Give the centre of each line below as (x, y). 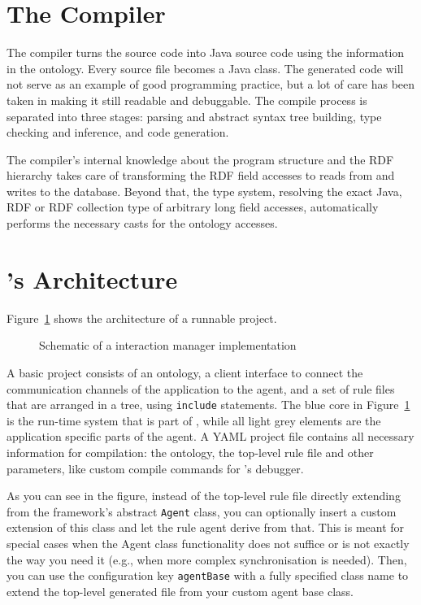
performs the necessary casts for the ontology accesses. (142, 223)
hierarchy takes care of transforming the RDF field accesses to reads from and (201, 175)
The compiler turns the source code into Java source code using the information (206, 52)
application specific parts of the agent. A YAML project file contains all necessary (210, 436)
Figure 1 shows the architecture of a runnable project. (142, 318)
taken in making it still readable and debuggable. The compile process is (187, 100)
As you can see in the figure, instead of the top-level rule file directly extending (204, 496)
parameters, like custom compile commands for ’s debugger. (155, 468)
